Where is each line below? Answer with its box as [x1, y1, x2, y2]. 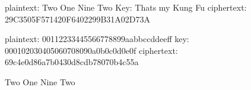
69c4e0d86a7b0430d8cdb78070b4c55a [5, 56, 139, 68]
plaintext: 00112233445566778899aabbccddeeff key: [5, 33, 189, 45]
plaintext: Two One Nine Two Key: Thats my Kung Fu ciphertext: [5, 1, 247, 13]
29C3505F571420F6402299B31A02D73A [5, 12, 150, 25]
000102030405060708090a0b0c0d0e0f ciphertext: [5, 44, 178, 56]
